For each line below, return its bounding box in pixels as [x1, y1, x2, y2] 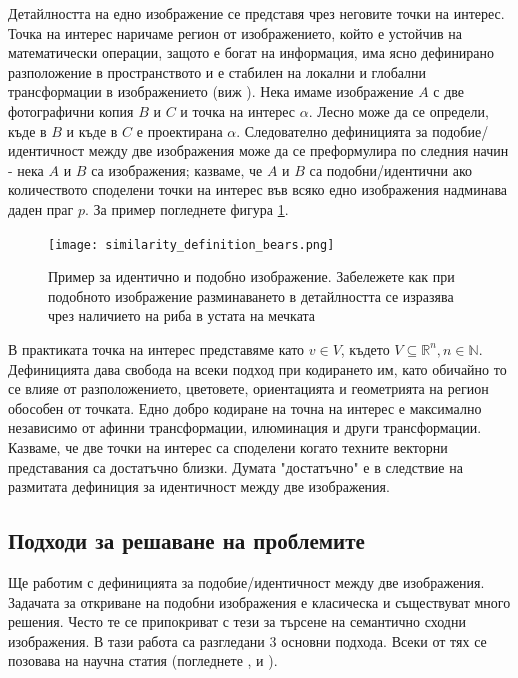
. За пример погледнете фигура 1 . [85, 198, 289, 219]
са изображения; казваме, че [91, 159, 263, 180]
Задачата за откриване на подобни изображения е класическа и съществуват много [8, 591, 511, 612]
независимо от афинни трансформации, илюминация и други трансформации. [8, 417, 482, 438]
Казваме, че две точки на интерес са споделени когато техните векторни [8, 436, 448, 457]
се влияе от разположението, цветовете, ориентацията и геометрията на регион [8, 378, 489, 399]
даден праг [8, 198, 74, 219]
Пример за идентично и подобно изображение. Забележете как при [48, 266, 455, 287]
